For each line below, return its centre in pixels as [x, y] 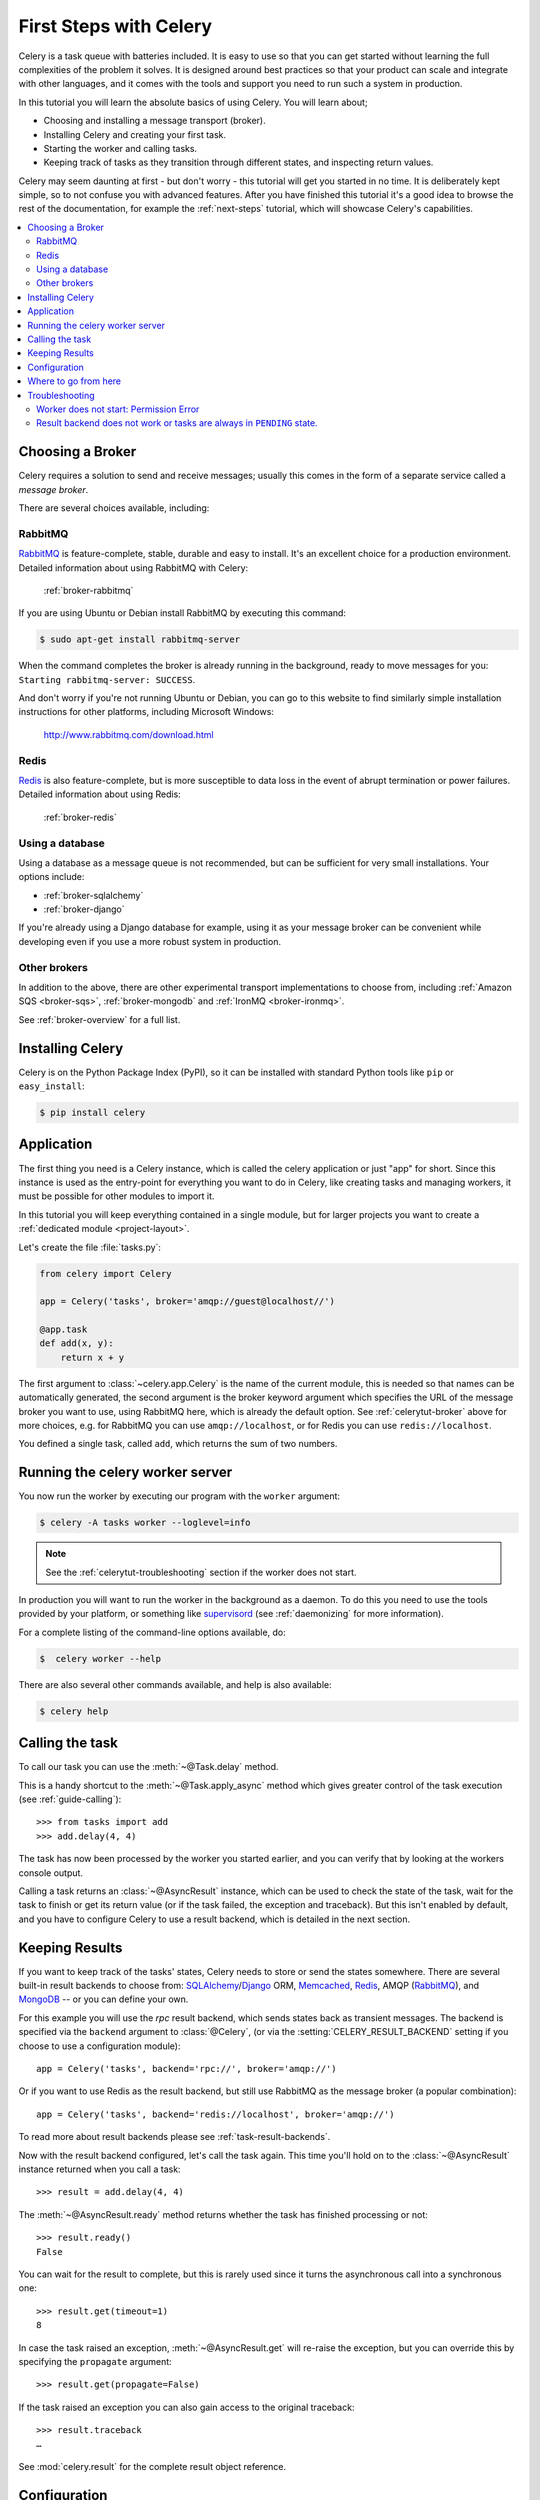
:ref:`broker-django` [84, 909]
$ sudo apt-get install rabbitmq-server [139, 639]
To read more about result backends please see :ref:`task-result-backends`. [174, 2137]
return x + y [92, 1357]
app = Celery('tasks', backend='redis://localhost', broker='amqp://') [215, 2114]
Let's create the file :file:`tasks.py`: [90, 1247]
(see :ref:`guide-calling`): [70, 1799]
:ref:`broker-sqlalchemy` [93, 895]
